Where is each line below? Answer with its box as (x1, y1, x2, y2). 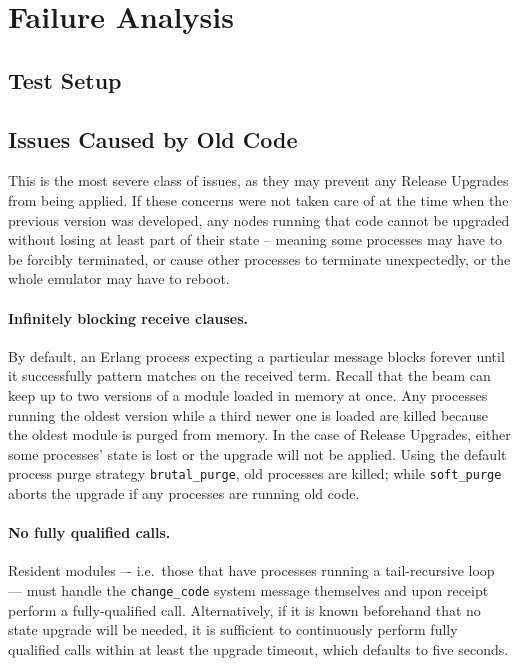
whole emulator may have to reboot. (8, 268, 230, 289)
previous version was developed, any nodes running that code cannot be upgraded (8, 209, 510, 230)
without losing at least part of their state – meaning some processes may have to (8, 229, 503, 250)
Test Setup (8, 64, 122, 95)
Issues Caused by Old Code (8, 123, 298, 154)
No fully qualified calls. (8, 522, 171, 543)
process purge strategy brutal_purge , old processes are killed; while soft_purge (8, 463, 502, 484)
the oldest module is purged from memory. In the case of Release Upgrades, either (8, 424, 511, 445)
